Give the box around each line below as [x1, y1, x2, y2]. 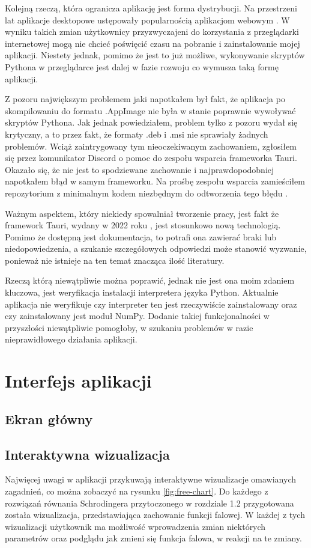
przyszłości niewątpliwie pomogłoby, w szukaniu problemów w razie [5, 321, 253, 333]
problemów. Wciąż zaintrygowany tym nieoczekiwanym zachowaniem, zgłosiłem [5, 139, 297, 152]
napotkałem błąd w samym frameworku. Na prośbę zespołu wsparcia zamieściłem [5, 175, 305, 187]
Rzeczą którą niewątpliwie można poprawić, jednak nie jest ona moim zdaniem [5, 274, 295, 287]
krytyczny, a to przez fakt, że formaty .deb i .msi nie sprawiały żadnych [5, 127, 268, 140]
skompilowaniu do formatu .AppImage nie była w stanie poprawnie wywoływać [5, 104, 296, 117]
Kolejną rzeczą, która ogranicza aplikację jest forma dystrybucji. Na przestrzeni [5, 2, 298, 14]
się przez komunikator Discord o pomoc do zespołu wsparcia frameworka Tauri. [5, 151, 297, 164]
